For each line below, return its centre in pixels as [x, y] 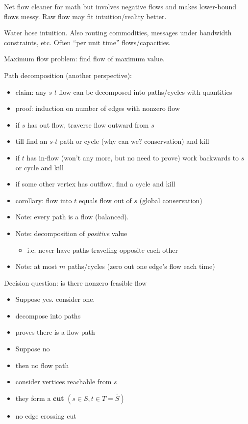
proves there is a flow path [55, 332]
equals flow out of [105, 200]
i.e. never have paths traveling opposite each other [103, 250]
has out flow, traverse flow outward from [88, 124]
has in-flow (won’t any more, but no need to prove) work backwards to [133, 157]
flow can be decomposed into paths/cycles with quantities [146, 92]
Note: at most [36, 266]
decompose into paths [48, 315]
